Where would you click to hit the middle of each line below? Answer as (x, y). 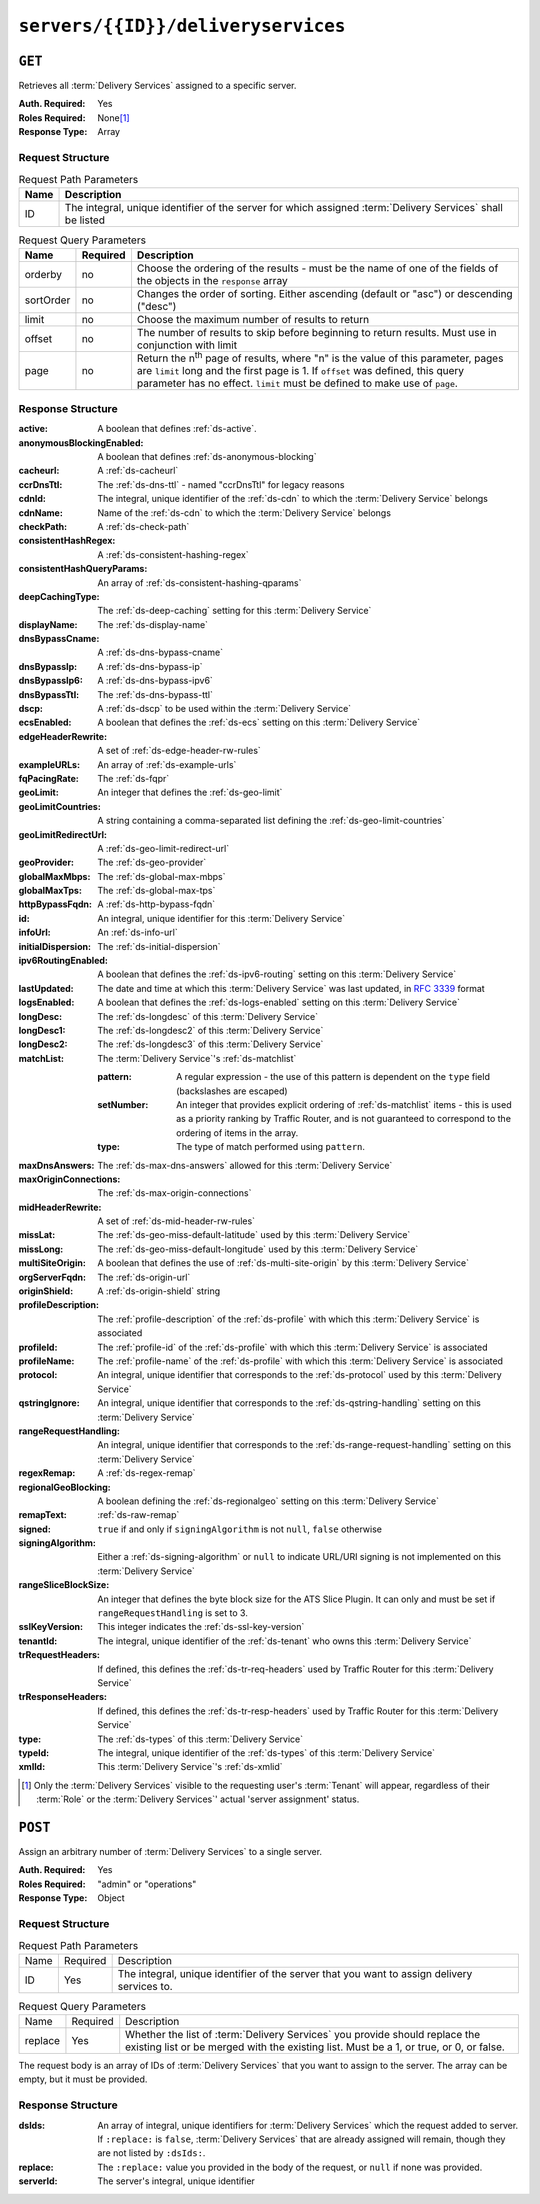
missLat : (37, 1235)
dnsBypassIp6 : (51, 681)
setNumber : (123, 1104)
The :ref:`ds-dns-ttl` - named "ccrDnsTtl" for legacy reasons (221, 484)
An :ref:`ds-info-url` (138, 932)
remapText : (42, 1515)
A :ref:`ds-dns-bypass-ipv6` (155, 681)
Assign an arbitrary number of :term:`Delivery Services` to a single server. (170, 1851)
